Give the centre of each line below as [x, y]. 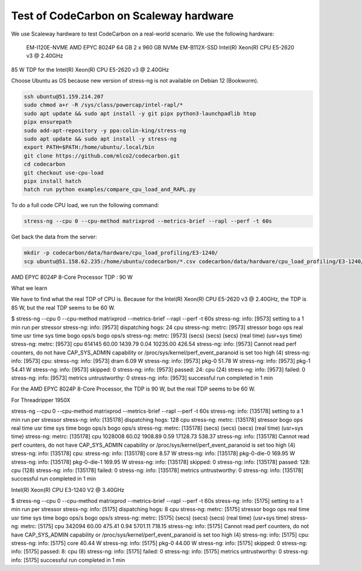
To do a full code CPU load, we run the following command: [85, 205]
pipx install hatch [52, 181]
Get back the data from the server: [54, 237]
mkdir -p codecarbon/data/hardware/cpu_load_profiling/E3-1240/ [121, 253]
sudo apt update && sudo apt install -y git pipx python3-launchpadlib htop [140, 113]
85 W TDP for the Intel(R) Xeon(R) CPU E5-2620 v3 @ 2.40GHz [90, 69]
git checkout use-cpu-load [64, 173]
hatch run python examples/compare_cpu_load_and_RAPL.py [110, 190]
